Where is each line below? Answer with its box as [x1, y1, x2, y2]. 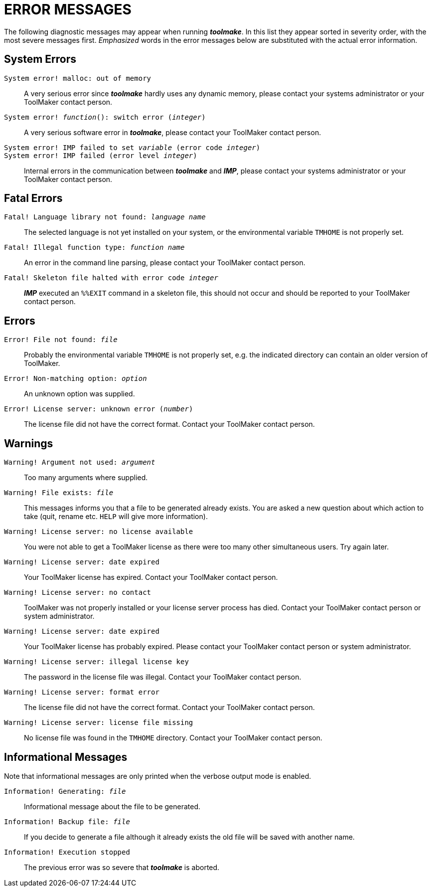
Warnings [4, 437, 53, 450]
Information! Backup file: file [4, 817, 130, 826]
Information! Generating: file [4, 787, 126, 795]
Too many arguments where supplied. [24, 473, 148, 482]
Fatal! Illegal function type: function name [4, 243, 185, 252]
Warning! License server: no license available [4, 528, 193, 536]
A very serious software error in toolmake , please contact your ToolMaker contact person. [24, 128, 321, 137]
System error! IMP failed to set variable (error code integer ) [4, 143, 261, 152]
